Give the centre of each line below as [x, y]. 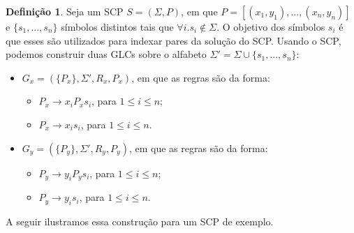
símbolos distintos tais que [117, 27]
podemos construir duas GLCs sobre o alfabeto [106, 54]
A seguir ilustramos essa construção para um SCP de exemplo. [140, 221]
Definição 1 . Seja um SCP [65, 11]
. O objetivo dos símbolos [271, 27]
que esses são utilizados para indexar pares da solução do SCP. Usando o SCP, [174, 40]
